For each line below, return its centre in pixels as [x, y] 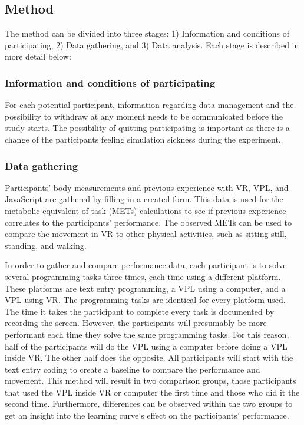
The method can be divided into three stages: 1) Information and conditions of [147, 33]
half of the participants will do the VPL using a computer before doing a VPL [146, 346]
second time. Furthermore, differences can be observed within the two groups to [149, 403]
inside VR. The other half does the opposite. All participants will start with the [149, 358]
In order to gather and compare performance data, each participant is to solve [146, 265]
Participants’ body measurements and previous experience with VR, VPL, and [147, 187]
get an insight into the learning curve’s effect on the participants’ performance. [147, 415]
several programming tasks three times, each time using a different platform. [143, 276]
